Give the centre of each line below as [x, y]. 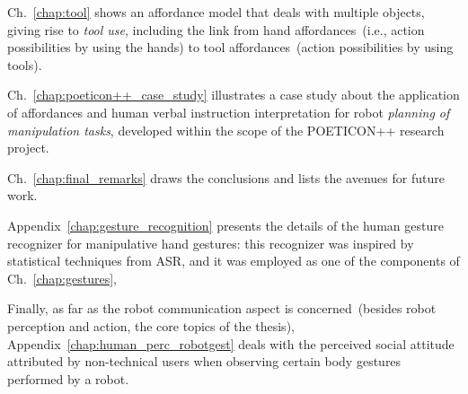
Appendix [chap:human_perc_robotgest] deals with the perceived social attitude [231, 343]
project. [28, 148]
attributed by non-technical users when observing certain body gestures [204, 361]
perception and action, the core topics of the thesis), [151, 325]
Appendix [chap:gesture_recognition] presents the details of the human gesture [225, 225]
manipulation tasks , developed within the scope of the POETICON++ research [226, 130]
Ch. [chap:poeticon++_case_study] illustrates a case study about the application [234, 95]
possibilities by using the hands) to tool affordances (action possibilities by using [230, 47]
